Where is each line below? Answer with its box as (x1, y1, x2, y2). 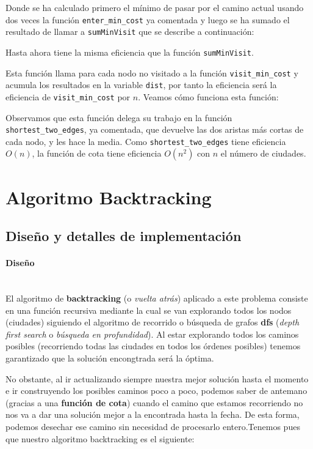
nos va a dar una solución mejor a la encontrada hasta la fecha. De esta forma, (5, 408, 300, 421)
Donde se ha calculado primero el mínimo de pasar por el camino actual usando (5, 1, 304, 13)
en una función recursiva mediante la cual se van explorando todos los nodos (5, 303, 292, 316)
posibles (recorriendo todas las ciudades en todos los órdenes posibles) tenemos (5, 340, 301, 352)
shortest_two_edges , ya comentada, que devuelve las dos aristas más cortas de (5, 123, 304, 136)
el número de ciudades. (220, 147, 306, 160)
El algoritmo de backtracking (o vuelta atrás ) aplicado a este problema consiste (5, 291, 308, 304)
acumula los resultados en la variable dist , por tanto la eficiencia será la (5, 78, 277, 91)
